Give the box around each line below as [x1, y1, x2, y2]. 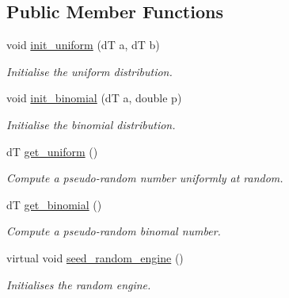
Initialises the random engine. [6, 276, 151, 292]
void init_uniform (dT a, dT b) [6, 36, 160, 53]
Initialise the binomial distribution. [6, 116, 176, 132]
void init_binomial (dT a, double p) [6, 90, 182, 106]
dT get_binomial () [6, 196, 102, 212]
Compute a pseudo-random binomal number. [6, 223, 221, 239]
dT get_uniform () [6, 143, 98, 159]
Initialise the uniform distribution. [6, 63, 173, 79]
